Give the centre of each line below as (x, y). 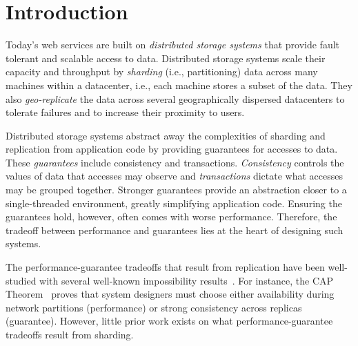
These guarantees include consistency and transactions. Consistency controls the (175, 162)
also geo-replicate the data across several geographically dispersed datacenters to (175, 98)
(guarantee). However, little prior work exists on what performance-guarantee (169, 321)
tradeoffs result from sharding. (70, 334)
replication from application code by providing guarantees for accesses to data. (172, 149)
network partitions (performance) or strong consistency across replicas (154, 307)
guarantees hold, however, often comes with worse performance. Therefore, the (171, 217)
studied (21, 280)
